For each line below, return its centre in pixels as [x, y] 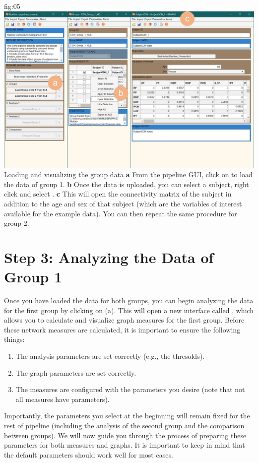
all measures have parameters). [63, 399]
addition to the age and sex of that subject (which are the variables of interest [123, 203]
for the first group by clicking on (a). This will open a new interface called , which [129, 310]
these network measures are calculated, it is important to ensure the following [122, 329]
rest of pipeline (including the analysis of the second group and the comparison [124, 425]
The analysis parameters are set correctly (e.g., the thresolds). [110, 356]
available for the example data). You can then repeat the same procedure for [121, 213]
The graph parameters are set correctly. [76, 372]
